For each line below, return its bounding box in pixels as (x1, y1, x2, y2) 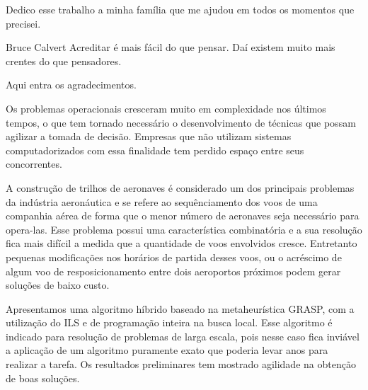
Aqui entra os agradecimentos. (6, 77, 137, 92)
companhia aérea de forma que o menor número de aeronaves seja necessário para (6, 208, 360, 223)
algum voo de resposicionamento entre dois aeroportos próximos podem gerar (6, 263, 341, 278)
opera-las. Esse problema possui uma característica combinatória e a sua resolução (6, 222, 362, 236)
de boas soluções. (6, 370, 80, 385)
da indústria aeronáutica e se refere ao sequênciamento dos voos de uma (6, 194, 318, 209)
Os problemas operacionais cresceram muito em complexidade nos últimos (6, 101, 326, 115)
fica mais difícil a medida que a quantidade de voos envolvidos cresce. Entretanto (6, 236, 357, 251)
